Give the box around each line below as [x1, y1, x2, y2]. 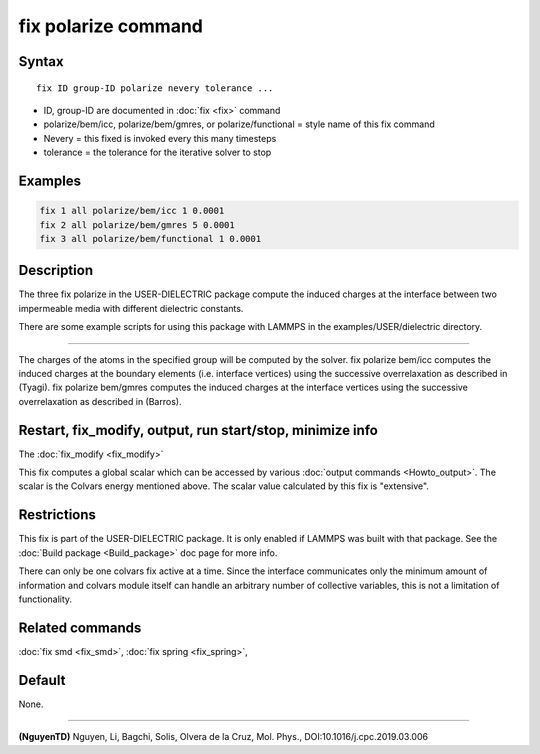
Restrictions [18, 506, 97, 524]
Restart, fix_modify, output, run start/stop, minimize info [18, 421, 379, 439]
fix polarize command [18, 15, 204, 37]
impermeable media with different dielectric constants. [18, 302, 244, 314]
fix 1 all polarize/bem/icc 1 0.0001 [39, 205, 225, 217]
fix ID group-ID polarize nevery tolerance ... [36, 82, 274, 94]
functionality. [18, 593, 73, 605]
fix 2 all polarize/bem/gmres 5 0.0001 [39, 219, 235, 230]
